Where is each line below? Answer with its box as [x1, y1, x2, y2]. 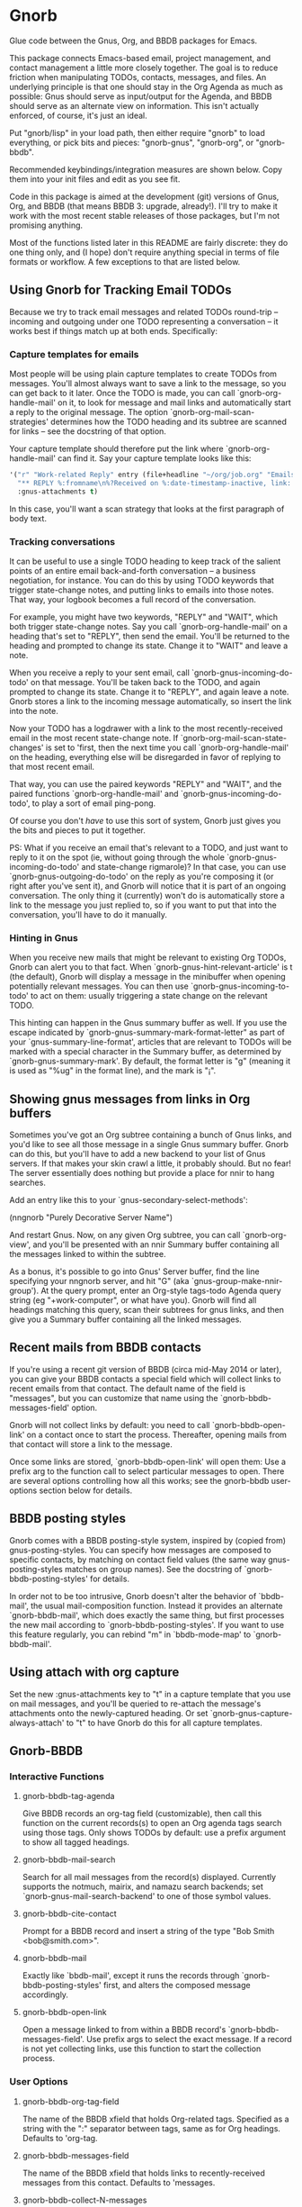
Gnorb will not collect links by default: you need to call [9, 1419, 210, 1430]
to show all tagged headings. [22, 1837, 130, 1848]
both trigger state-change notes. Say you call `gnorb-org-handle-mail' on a [9, 620, 288, 631]
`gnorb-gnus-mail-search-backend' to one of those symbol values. [22, 1891, 271, 1902]
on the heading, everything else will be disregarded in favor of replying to [9, 751, 281, 762]
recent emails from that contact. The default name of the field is [9, 1383, 246, 1394]
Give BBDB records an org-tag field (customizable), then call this [22, 1808, 262, 1819]
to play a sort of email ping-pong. [31, 798, 156, 809]
